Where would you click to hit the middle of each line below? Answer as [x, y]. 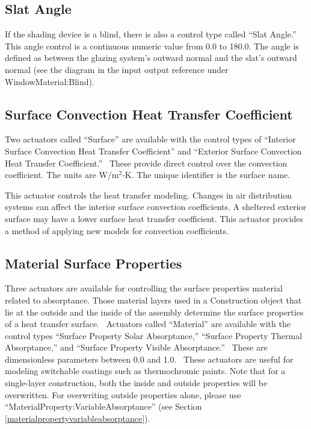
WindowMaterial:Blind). [50, 81]
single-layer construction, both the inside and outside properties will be [136, 383]
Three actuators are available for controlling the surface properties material [144, 288]
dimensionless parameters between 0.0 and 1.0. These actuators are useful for [149, 359]
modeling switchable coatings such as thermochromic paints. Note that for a [145, 371]
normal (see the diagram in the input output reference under [117, 69]
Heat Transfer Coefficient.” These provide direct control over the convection [146, 163]
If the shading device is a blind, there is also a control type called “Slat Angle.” [151, 34]
